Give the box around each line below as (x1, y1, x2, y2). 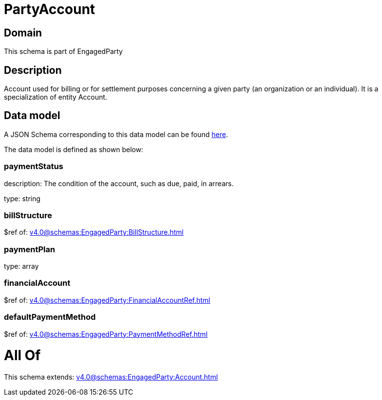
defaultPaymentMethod (4, 312, 96, 322)
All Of (4, 347, 41, 364)
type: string (4, 194, 41, 203)
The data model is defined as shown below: (4, 145, 144, 154)
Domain (4, 26, 42, 39)
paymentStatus (4, 161, 64, 172)
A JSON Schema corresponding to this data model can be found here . (4, 130, 228, 139)
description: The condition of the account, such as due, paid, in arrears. (4, 179, 234, 188)
